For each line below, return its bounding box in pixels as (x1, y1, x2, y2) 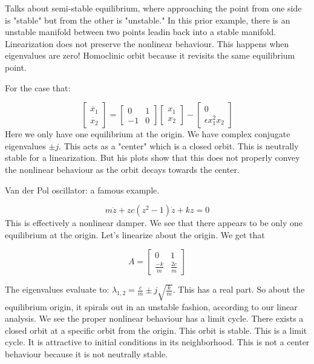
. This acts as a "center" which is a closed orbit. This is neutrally (59, 139, 299, 152)
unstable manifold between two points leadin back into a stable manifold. (5, 25, 276, 38)
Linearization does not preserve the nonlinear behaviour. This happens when (5, 37, 289, 50)
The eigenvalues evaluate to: (5, 283, 110, 296)
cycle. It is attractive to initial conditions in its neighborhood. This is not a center (5, 336, 310, 348)
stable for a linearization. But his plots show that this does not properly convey (5, 151, 300, 164)
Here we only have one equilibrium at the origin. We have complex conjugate (5, 128, 290, 140)
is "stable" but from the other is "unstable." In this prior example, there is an (5, 13, 290, 26)
